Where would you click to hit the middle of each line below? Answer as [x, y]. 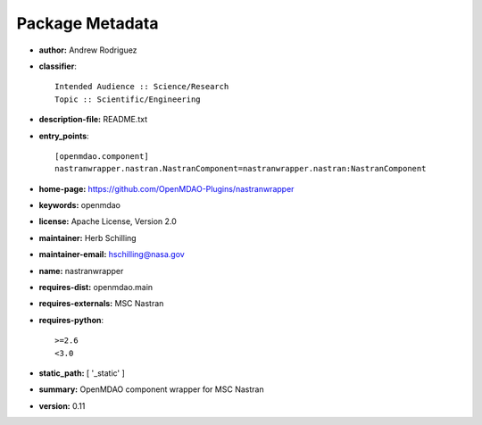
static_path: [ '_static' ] [82, 373]
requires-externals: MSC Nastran [101, 304]
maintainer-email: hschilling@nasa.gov [112, 254]
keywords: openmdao [79, 205]
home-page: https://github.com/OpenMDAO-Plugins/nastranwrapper [166, 188]
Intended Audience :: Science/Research [142, 87]
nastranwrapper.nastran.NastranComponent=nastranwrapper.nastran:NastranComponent [241, 169]
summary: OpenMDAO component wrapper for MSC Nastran [151, 389]
